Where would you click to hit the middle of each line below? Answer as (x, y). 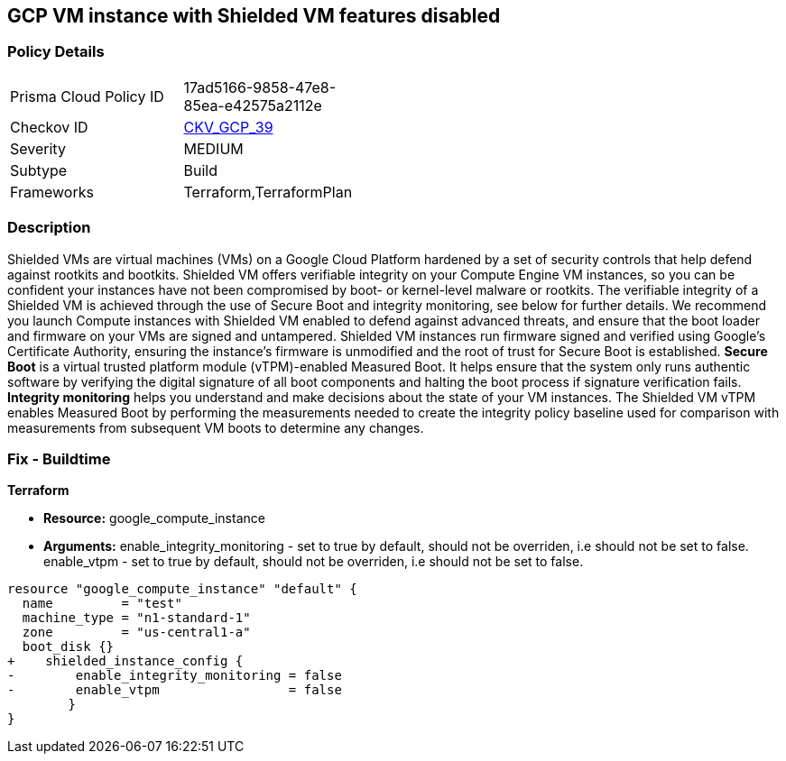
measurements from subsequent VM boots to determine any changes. (216, 427)
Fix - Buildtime (59, 458)
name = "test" (102, 604)
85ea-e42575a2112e (253, 105)
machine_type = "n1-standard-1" (136, 618)
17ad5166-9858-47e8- (260, 87)
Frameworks (52, 192)
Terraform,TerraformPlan (268, 192)
